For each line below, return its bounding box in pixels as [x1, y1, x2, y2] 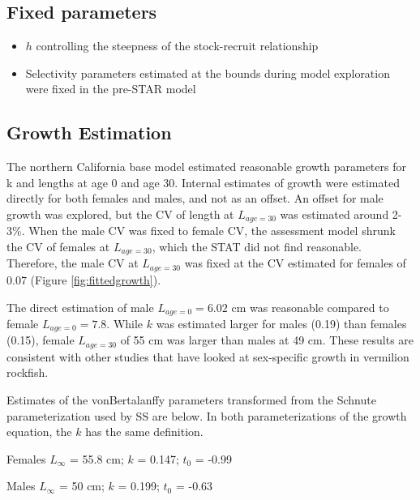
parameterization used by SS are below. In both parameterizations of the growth [6, 407, 407, 424]
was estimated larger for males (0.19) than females [156, 314, 407, 331]
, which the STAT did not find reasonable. [152, 238, 362, 255]
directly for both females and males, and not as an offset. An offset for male [6, 190, 384, 207]
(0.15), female [6, 331, 75, 348]
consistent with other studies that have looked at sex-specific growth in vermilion [6, 348, 409, 365]
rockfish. [6, 364, 49, 381]
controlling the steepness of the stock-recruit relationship [36, 37, 319, 54]
